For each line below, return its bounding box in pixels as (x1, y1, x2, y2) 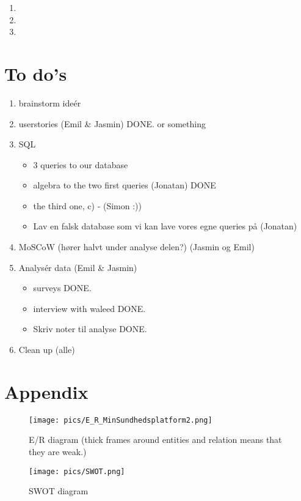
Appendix (4, 379, 89, 404)
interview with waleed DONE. (33, 302, 146, 314)
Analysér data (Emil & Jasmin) (18, 261, 137, 273)
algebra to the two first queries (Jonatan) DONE (33, 179, 216, 191)
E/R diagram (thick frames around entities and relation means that (29, 433, 282, 446)
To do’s (4, 61, 67, 86)
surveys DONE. (33, 281, 92, 294)
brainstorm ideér (18, 96, 81, 109)
